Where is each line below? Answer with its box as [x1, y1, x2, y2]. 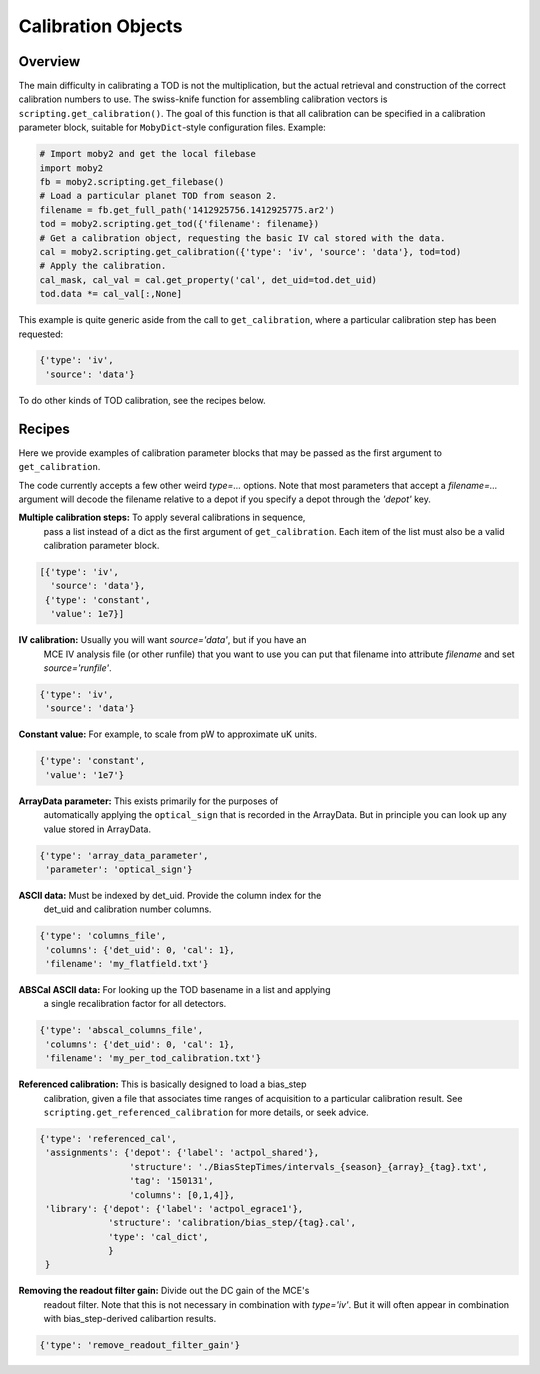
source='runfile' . [43, 662, 112, 674]
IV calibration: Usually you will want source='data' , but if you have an [18, 634, 307, 646]
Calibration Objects [18, 15, 183, 37]
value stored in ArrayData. [43, 823, 152, 835]
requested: [18, 328, 64, 340]
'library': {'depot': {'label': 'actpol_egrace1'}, [45, 1203, 304, 1214]
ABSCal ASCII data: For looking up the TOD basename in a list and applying [18, 984, 331, 996]
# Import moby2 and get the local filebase [39, 148, 257, 160]
